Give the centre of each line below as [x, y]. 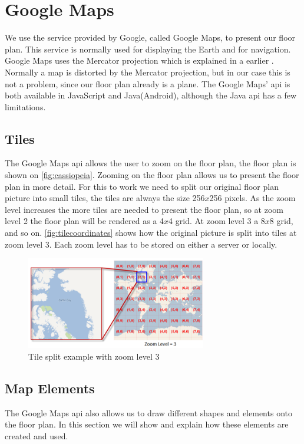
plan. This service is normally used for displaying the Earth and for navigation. [148, 49]
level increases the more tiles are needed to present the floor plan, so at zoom [144, 209]
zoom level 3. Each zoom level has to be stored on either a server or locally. [141, 244]
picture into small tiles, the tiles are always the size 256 [105, 198]
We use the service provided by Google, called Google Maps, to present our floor [150, 37]
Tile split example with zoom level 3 [94, 356]
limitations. [25, 106]
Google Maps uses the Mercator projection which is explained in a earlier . [139, 60]
